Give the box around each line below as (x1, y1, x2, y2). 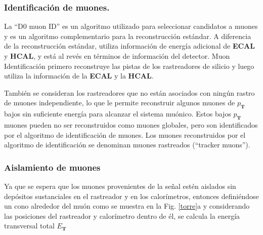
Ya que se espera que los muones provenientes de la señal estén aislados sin (4, 180, 236, 191)
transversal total (4, 220, 55, 231)
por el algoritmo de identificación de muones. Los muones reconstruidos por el (4, 129, 246, 140)
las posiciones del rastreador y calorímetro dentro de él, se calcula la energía (4, 210, 240, 221)
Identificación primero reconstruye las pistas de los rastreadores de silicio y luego (4, 60, 254, 71)
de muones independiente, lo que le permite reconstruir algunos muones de (4, 97, 235, 108)
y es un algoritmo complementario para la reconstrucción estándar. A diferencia (4, 30, 251, 41)
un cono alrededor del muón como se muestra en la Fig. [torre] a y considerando (4, 201, 250, 211)
